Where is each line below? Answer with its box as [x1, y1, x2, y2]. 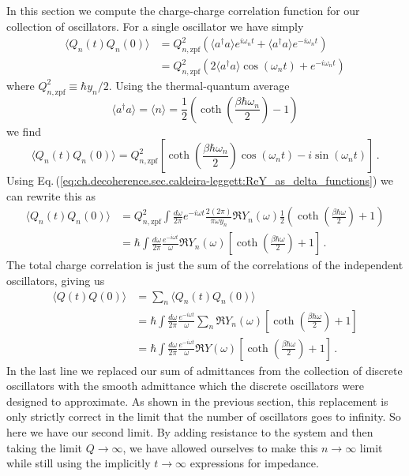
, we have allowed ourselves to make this [122, 439, 318, 455]
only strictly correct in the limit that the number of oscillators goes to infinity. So [6, 408, 401, 425]
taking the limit [6, 439, 83, 455]
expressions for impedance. [189, 455, 319, 471]
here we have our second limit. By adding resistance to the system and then [6, 423, 373, 440]
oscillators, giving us [6, 272, 105, 289]
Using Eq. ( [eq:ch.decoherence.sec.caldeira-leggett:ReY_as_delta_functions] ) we [6, 172, 393, 189]
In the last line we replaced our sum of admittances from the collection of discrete [6, 362, 403, 378]
